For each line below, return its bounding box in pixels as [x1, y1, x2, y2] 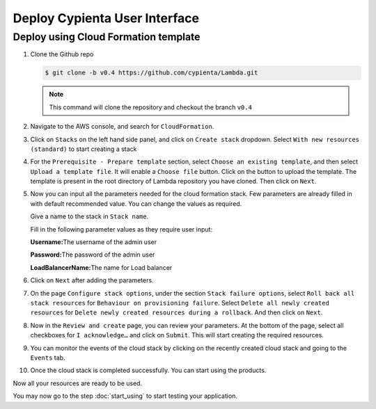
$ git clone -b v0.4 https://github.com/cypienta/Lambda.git [45, 69, 258, 77]
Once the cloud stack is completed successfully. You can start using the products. [30, 366, 267, 375]
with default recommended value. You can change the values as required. [30, 199, 242, 208]
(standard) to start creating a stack [30, 145, 137, 153]
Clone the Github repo [30, 50, 94, 58]
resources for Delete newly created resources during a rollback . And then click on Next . [30, 308, 323, 316]
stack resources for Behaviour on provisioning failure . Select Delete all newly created [30, 299, 330, 307]
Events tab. [30, 353, 65, 362]
